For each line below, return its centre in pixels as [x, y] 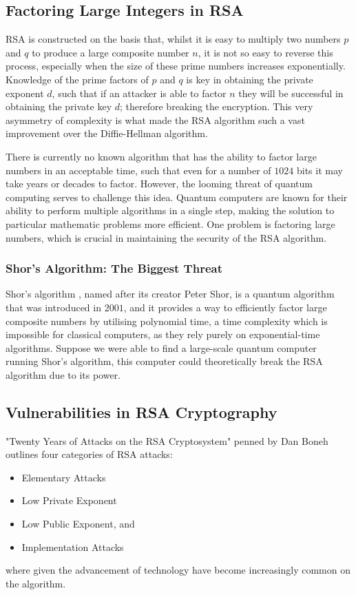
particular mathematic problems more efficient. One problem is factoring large [170, 223]
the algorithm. [36, 583]
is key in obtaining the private [250, 79]
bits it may [320, 170]
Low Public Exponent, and [78, 524]
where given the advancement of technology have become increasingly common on [178, 570]
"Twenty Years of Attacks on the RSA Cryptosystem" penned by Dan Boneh [167, 440]
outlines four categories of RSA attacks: [89, 454]
